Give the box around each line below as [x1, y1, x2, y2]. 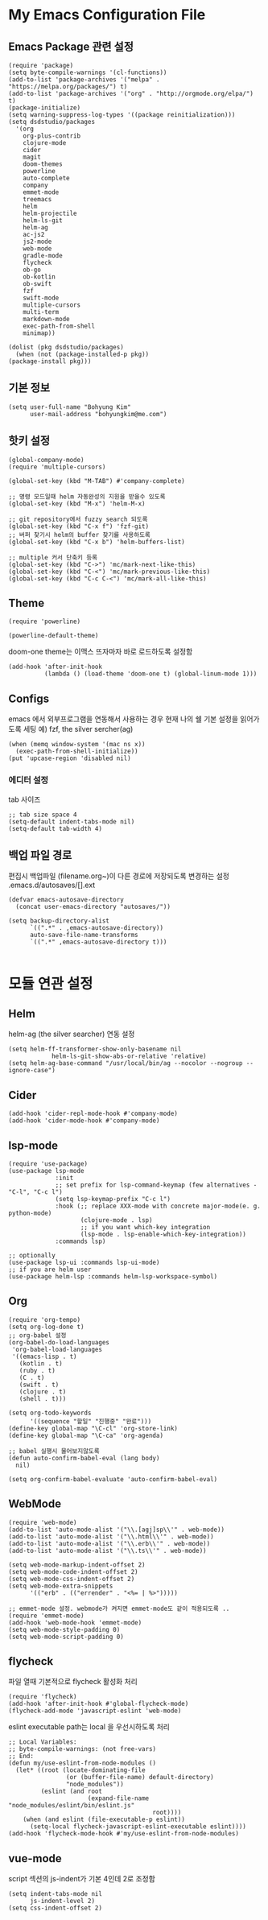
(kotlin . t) [19, 1359, 63, 1368]
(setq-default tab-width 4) [8, 824, 103, 832]
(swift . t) [19, 1381, 60, 1389]
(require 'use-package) [8, 1159, 89, 1168]
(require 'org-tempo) [8, 1315, 81, 1323]
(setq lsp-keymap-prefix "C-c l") [55, 1195, 171, 1203]
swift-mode [23, 294, 60, 302]
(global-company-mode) [8, 456, 85, 464]
